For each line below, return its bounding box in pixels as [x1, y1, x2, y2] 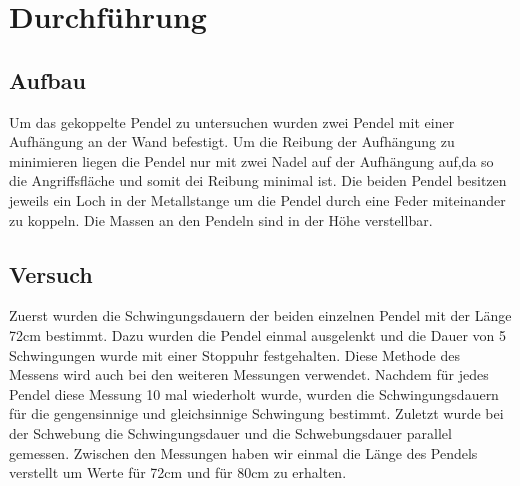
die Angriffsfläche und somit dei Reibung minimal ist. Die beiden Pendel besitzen [9, 170, 507, 191]
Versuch [9, 258, 93, 289]
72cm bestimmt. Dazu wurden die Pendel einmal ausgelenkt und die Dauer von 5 [9, 324, 507, 345]
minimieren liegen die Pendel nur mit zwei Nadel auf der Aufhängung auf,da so [9, 150, 494, 171]
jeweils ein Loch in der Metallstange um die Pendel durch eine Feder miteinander [9, 189, 506, 210]
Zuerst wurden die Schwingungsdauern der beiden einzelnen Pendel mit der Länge [9, 305, 512, 326]
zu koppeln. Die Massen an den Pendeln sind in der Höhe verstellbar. [9, 209, 433, 230]
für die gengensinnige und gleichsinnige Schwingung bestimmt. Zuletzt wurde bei [9, 403, 504, 424]
